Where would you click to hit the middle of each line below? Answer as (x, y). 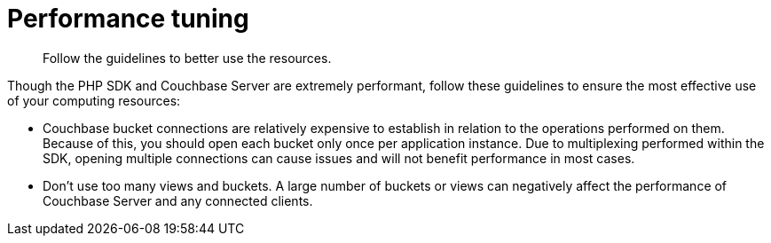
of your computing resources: (94, 100)
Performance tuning (128, 19)
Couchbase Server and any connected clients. (178, 200)
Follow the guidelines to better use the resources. (187, 58)
